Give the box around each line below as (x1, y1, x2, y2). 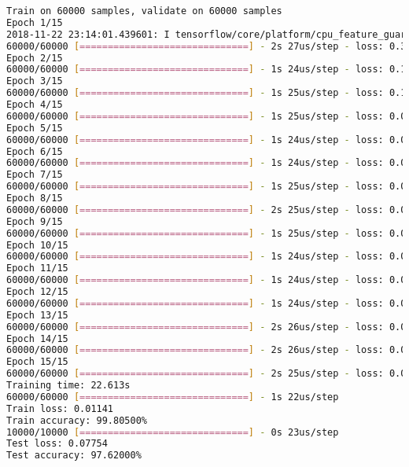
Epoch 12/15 (6, 286, 68, 297)
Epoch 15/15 (6, 356, 68, 368)
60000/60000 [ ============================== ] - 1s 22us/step (6, 391, 339, 403)
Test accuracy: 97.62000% (6, 450, 142, 461)
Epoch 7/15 (6, 169, 63, 181)
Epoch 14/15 (6, 333, 68, 344)
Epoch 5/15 (6, 122, 63, 134)
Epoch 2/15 (6, 52, 63, 64)
